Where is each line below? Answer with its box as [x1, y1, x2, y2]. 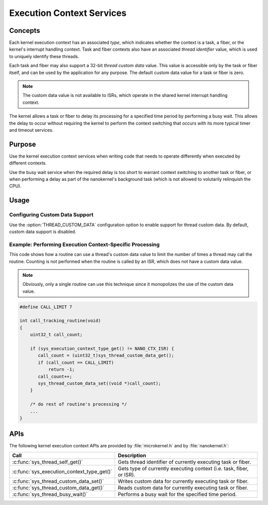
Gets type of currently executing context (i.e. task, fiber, [118, 465, 249, 472]
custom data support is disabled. [9, 229, 76, 235]
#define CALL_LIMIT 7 [19, 304, 72, 310]
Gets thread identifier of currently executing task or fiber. [118, 458, 251, 465]
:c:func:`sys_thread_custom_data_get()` [12, 484, 104, 491]
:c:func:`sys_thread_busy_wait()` [12, 491, 88, 498]
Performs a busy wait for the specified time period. [118, 491, 237, 498]
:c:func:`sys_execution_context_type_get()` [12, 468, 113, 475]
